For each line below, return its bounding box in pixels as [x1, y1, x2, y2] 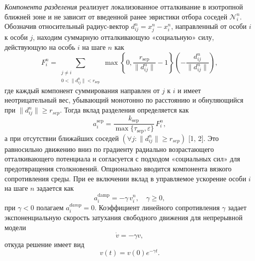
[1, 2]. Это [188, 132, 219, 143]
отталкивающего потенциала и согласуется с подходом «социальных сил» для [4, 153, 241, 164]
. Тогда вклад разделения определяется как [60, 105, 189, 115]
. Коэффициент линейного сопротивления [94, 202, 220, 212]
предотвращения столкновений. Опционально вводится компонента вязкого [4, 163, 232, 173]
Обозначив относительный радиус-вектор [4, 21, 129, 31]
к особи [4, 32, 28, 42]
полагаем [36, 202, 64, 212]
